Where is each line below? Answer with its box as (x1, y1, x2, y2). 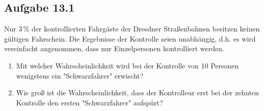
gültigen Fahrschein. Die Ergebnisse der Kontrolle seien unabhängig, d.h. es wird (4, 33, 256, 44)
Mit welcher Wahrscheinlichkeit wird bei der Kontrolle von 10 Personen (16, 60, 239, 70)
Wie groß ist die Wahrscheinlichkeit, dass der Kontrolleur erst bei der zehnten (16, 87, 259, 98)
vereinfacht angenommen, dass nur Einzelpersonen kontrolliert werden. (4, 43, 224, 54)
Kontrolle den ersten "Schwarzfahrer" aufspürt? (16, 97, 163, 107)
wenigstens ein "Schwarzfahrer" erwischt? (16, 70, 144, 81)
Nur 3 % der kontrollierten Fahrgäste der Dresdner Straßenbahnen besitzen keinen (4, 23, 260, 34)
